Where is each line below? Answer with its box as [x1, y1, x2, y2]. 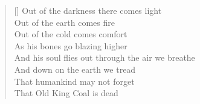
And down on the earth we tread [14, 63, 136, 75]
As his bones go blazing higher [14, 39, 127, 52]
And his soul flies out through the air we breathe [14, 51, 195, 64]
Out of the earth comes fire [14, 16, 115, 28]
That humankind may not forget [14, 75, 135, 87]
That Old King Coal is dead [14, 87, 118, 99]
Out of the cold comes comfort [14, 28, 127, 40]
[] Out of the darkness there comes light [14, 4, 162, 16]
